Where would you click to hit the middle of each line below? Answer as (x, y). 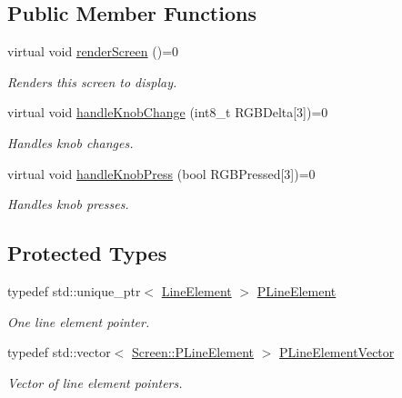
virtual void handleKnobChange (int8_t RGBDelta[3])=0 (168, 112)
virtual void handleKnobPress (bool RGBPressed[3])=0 (161, 173)
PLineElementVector (337, 352)
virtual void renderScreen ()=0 (93, 51)
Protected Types (87, 253)
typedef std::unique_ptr (74, 290)
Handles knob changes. (70, 142)
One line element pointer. (79, 321)
